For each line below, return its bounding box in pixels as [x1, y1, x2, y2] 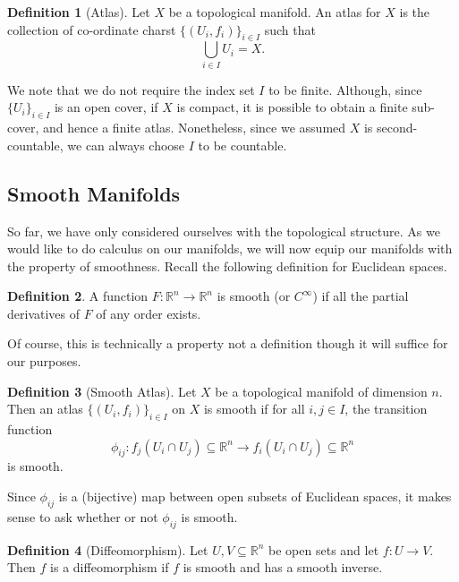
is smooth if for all [203, 399, 305, 418]
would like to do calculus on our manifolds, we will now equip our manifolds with [7, 239, 453, 258]
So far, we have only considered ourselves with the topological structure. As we [7, 221, 440, 240]
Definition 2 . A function [7, 287, 149, 305]
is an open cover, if [54, 98, 158, 116]
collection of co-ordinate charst [7, 20, 176, 39]
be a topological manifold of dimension [215, 381, 428, 400]
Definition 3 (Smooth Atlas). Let [7, 381, 197, 400]
